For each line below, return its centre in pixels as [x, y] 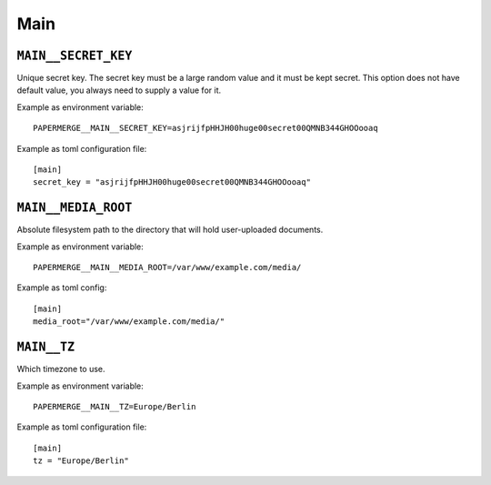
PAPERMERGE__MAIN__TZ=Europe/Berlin [115, 406]
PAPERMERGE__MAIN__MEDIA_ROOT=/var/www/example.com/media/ [167, 268]
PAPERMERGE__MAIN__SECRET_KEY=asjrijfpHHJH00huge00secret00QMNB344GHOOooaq [205, 128]
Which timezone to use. [61, 369]
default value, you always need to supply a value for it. [119, 90]
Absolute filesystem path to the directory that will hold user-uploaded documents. [170, 230]
